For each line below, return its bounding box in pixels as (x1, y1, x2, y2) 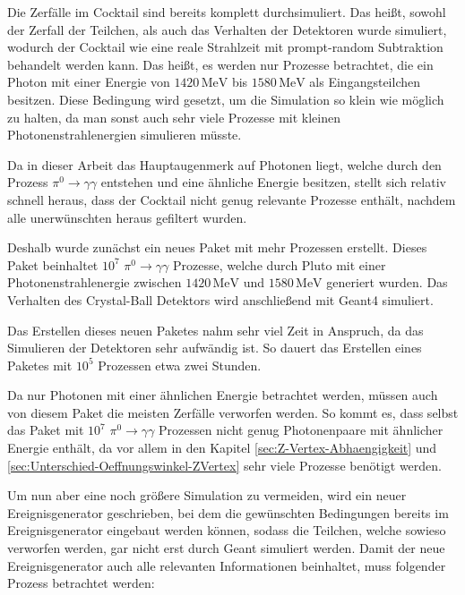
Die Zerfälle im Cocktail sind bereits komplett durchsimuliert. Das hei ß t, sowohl (7, 3, 446, 21)
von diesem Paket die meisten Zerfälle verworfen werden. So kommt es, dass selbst (7, 403, 459, 421)
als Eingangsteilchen (309, 72, 420, 91)
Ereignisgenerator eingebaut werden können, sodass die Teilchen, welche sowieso (7, 521, 446, 540)
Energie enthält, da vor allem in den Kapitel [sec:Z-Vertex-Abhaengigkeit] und (7, 438, 437, 457)
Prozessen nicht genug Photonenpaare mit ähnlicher (159, 421, 443, 439)
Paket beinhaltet (7, 255, 99, 274)
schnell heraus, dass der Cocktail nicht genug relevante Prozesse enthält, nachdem (7, 190, 456, 208)
